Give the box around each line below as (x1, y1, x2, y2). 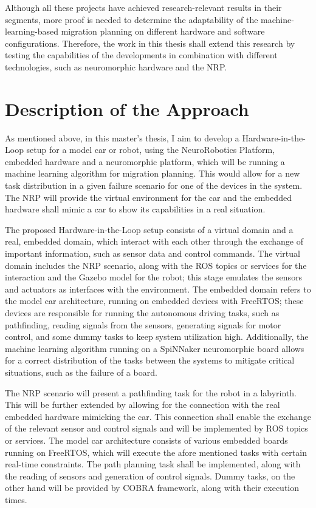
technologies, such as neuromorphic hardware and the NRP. (5, 60, 227, 73)
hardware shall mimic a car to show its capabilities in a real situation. (5, 203, 266, 215)
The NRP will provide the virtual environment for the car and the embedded (5, 191, 292, 203)
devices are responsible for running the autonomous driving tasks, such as (5, 306, 280, 319)
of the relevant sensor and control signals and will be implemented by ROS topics (5, 422, 308, 435)
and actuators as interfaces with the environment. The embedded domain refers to (5, 282, 311, 295)
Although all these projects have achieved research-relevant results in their (5, 1, 282, 13)
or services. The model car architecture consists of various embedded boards (5, 433, 288, 446)
